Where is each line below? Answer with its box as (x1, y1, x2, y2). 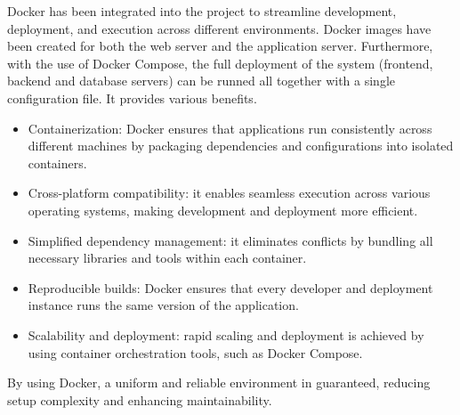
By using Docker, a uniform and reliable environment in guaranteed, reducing (7, 373, 431, 392)
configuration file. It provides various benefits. (7, 88, 257, 107)
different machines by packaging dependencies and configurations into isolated (28, 136, 454, 155)
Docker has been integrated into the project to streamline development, (7, 2, 397, 20)
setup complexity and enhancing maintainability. (7, 390, 272, 409)
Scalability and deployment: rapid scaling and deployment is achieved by (28, 325, 424, 344)
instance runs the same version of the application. (28, 296, 299, 314)
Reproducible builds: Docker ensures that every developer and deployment (28, 278, 433, 297)
